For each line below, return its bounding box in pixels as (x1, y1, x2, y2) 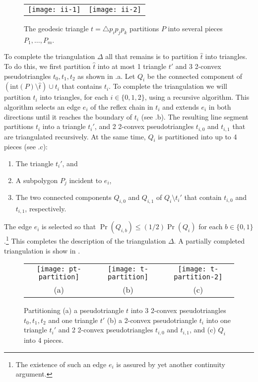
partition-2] (174, 273, 223, 281)
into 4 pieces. (24, 335, 64, 345)
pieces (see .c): (4, 141, 48, 152)
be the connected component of (147, 70, 243, 81)
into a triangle (42, 121, 86, 131)
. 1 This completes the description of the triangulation (4, 234, 166, 246)
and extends (162, 101, 199, 112)
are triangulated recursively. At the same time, (4, 131, 146, 141)
